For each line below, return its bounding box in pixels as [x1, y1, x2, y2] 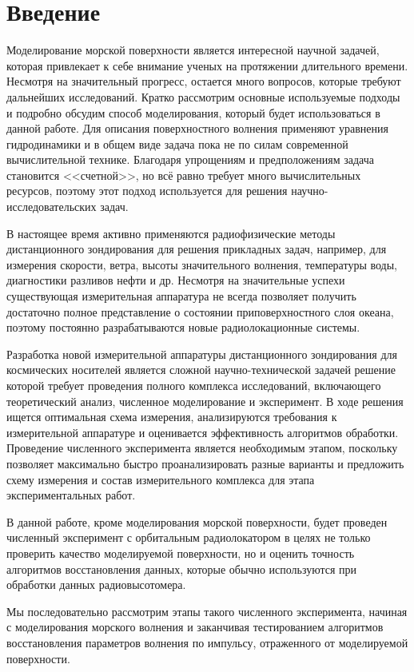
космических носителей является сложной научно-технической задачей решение [6, 361, 396, 378]
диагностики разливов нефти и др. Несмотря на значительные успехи [6, 272, 345, 288]
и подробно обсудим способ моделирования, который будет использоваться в [6, 104, 380, 121]
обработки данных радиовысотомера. [6, 576, 186, 593]
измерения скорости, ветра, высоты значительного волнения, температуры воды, [6, 256, 398, 272]
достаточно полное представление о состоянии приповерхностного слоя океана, [6, 303, 394, 320]
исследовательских [6, 198, 97, 215]
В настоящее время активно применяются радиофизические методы [6, 225, 336, 241]
